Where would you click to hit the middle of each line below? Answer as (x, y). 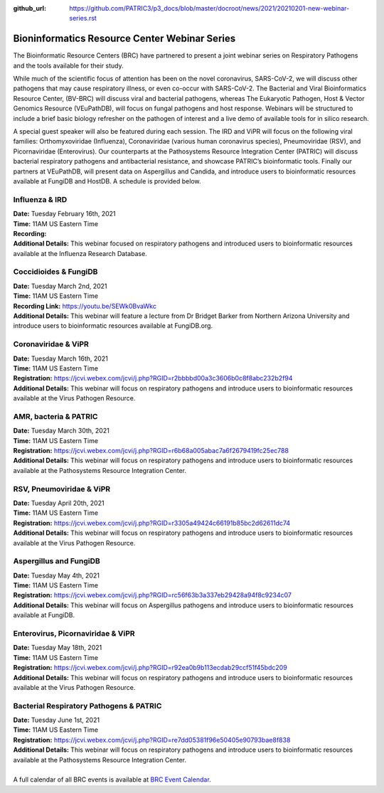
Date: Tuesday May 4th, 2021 (56, 575)
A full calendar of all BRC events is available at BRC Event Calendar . (112, 779)
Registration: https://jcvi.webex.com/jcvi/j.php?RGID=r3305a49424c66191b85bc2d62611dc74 (152, 523)
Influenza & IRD (40, 199)
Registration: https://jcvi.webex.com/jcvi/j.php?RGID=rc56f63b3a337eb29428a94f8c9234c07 (152, 595)
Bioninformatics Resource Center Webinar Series (124, 39)
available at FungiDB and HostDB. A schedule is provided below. (107, 181)
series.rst (83, 18)
